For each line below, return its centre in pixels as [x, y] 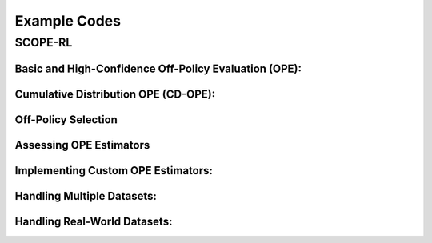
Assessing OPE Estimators [82, 145]
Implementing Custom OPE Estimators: [114, 171]
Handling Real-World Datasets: [94, 221]
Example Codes [68, 21]
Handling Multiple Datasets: [86, 196]
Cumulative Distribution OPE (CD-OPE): [115, 94]
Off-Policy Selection [66, 120]
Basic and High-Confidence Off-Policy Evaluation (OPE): [158, 68]
